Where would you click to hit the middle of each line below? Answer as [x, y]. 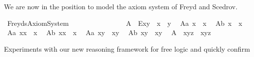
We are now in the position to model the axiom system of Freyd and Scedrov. [121, 6]
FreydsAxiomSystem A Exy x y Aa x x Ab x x [125, 23]
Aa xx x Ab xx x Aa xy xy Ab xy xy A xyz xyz [109, 32]
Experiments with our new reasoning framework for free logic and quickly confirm [127, 48]
